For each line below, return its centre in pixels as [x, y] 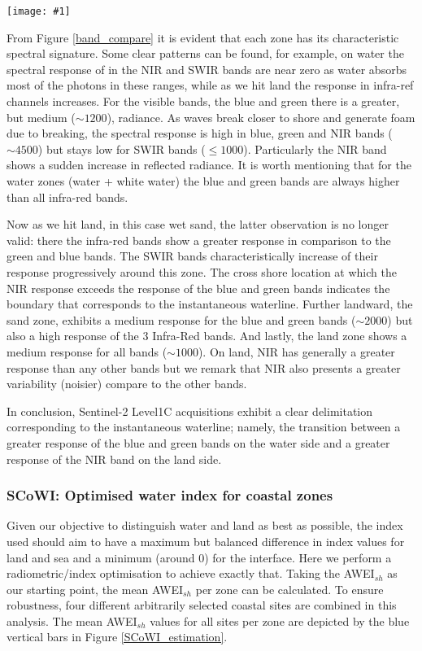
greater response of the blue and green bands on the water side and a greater [198, 442]
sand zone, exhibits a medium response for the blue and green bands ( [181, 319]
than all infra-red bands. [67, 197]
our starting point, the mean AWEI [95, 589]
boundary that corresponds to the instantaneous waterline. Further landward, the [210, 304]
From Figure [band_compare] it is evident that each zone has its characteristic [203, 37]
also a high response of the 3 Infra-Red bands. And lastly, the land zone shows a [207, 336]
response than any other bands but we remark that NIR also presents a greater [204, 367]
